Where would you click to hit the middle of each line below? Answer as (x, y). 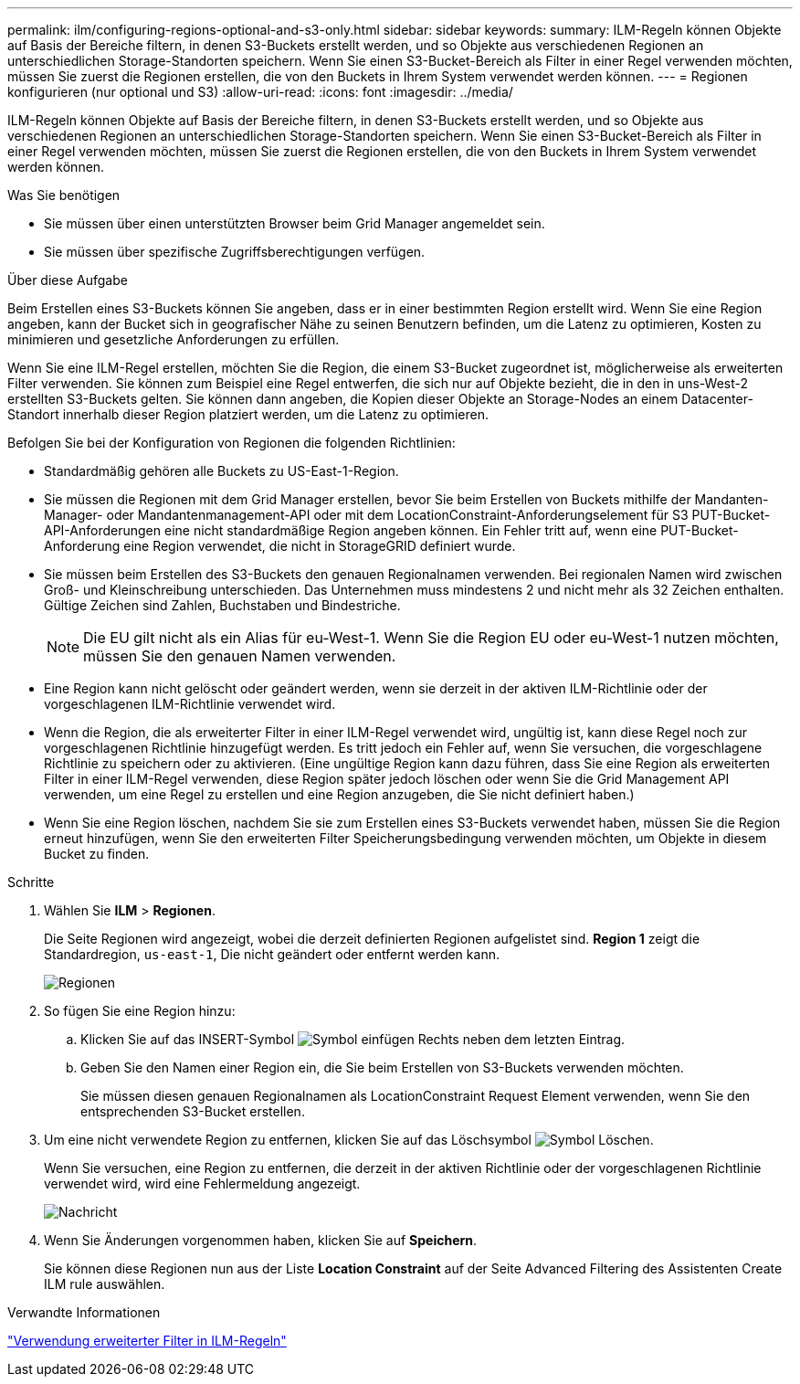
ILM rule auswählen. (105, 1284)
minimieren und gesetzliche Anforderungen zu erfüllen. (174, 339)
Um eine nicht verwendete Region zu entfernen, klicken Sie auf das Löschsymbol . (349, 1140)
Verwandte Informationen (84, 1312)
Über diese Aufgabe (68, 280)
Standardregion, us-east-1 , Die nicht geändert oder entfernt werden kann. (272, 954)
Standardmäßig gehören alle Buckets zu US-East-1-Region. (221, 471)
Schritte (31, 882)
